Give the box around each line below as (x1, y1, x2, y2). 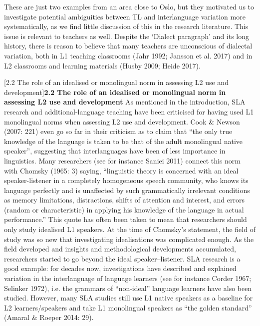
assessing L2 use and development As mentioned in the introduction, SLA (4, 96, 246, 107)
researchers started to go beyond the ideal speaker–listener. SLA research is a (4, 253, 241, 263)
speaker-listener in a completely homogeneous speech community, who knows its (4, 175, 249, 185)
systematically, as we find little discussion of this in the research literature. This (4, 21, 249, 31)
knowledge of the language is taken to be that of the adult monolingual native (4, 135, 243, 146)
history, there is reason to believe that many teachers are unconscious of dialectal (4, 40, 253, 51)
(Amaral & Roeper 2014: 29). (4, 312, 94, 322)
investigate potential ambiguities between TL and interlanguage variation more (4, 11, 246, 21)
